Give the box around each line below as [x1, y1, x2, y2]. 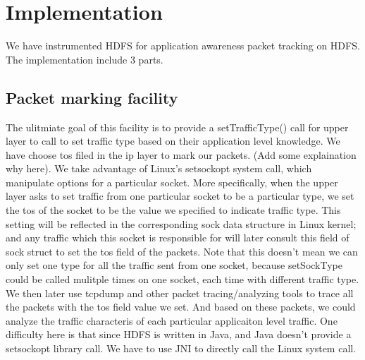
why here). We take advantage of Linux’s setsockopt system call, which [6, 161, 312, 176]
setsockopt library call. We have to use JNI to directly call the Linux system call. [6, 341, 357, 356]
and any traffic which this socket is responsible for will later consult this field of [6, 230, 349, 245]
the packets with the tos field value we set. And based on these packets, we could [6, 299, 356, 314]
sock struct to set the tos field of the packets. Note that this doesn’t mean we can [6, 244, 358, 258]
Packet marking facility [6, 86, 178, 108]
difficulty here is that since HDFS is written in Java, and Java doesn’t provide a [6, 327, 352, 342]
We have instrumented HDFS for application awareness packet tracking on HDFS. [6, 38, 360, 53]
